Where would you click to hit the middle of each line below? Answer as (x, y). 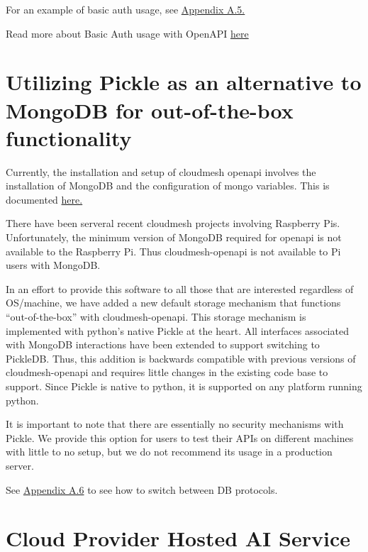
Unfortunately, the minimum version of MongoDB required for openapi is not (174, 237)
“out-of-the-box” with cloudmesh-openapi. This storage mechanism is (156, 317)
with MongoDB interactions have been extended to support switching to (163, 344)
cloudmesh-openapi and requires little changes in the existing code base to (167, 372)
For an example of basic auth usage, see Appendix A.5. (126, 9)
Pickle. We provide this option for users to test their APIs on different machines (180, 437)
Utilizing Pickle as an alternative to (184, 82)
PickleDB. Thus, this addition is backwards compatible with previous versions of (181, 358)
